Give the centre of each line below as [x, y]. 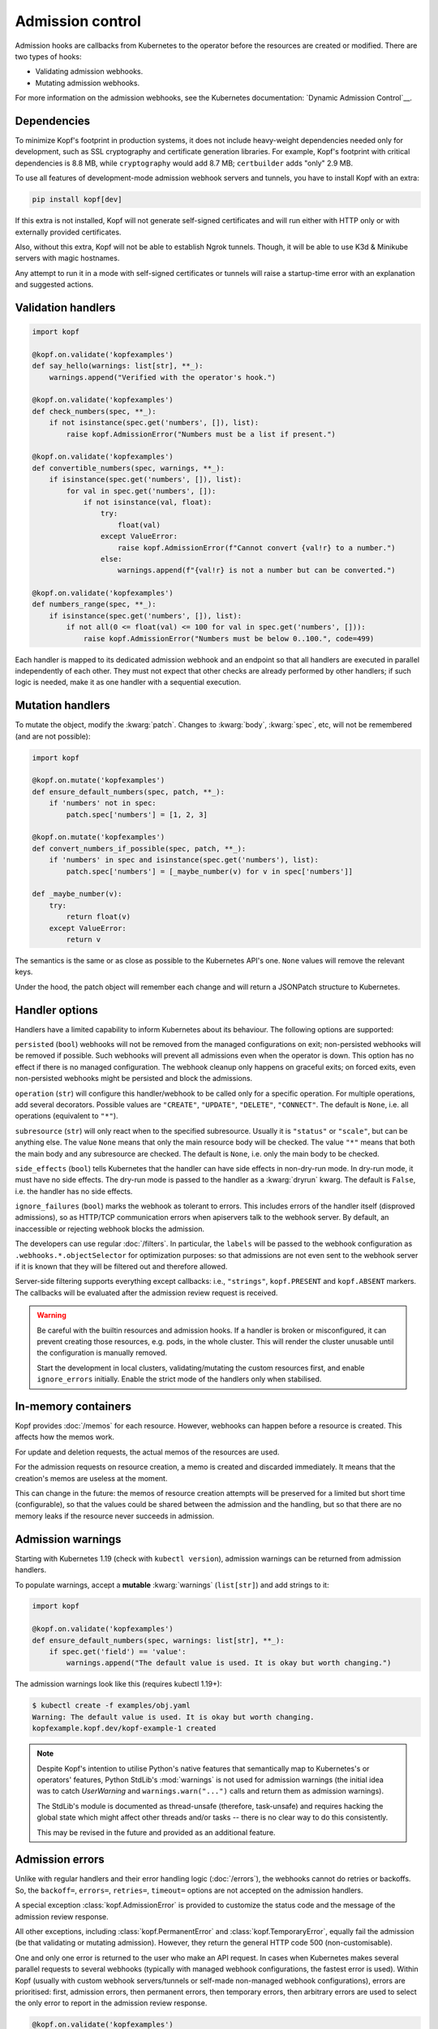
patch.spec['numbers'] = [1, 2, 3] [137, 814]
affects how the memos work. [65, 1437]
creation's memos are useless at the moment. [91, 1478]
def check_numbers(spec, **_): [94, 411]
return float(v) [99, 917]
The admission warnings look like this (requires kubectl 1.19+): [118, 1684]
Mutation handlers [63, 706]
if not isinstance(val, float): [148, 502]
